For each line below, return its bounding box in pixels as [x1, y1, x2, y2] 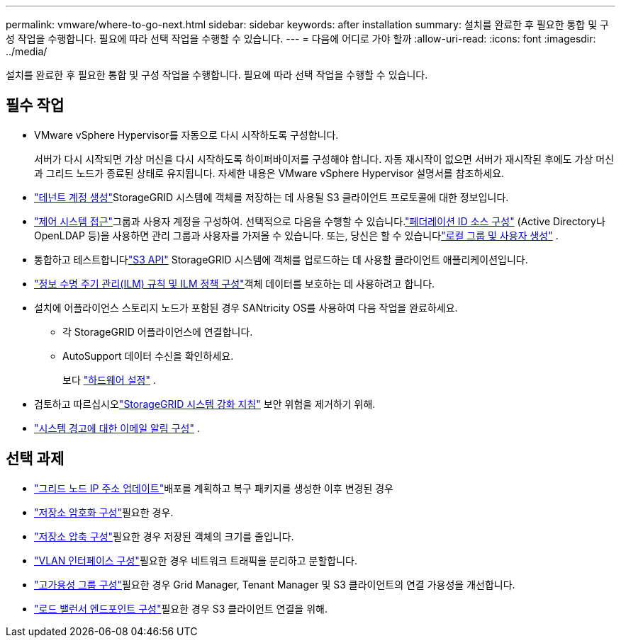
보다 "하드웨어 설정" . [62, 373, 156, 386]
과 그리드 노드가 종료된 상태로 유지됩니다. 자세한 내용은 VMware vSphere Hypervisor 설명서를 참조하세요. [34, 166, 505, 179]
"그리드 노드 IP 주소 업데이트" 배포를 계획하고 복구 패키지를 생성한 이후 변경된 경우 [34, 482, 393, 494]
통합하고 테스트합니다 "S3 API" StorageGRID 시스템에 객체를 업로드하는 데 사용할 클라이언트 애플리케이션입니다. [34, 253, 528, 266]
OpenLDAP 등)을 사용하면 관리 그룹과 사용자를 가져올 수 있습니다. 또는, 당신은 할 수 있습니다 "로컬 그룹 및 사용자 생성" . [34, 229, 559, 241]
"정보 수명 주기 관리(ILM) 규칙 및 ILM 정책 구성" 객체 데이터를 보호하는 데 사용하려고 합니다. [34, 277, 435, 290]
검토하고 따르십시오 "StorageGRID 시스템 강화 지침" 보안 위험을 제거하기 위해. [34, 397, 376, 410]
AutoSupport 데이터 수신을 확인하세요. [62, 349, 234, 362]
